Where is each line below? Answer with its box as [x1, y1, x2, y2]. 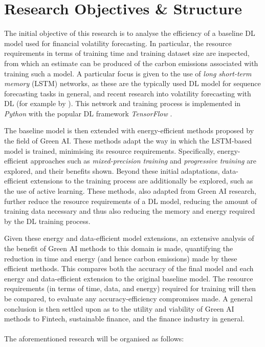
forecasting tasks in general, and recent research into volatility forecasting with [4, 88, 251, 98]
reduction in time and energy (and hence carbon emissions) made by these [4, 253, 237, 263]
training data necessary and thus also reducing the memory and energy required [4, 206, 255, 216]
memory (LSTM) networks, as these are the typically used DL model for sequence [4, 78, 261, 89]
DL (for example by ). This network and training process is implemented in [4, 98, 241, 109]
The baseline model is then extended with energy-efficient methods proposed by [4, 125, 254, 136]
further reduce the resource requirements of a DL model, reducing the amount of [4, 195, 257, 206]
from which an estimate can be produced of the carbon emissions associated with [4, 57, 258, 68]
